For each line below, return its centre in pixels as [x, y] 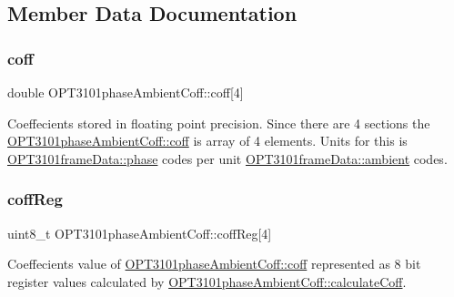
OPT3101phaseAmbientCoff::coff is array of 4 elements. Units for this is [207, 141]
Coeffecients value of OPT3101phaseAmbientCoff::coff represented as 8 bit [214, 264]
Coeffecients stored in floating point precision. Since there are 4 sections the [219, 123]
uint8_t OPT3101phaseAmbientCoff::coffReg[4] [140, 233]
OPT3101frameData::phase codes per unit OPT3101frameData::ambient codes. [227, 158]
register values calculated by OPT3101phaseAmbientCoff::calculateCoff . [207, 281]
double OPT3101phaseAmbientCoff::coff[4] [126, 92]
